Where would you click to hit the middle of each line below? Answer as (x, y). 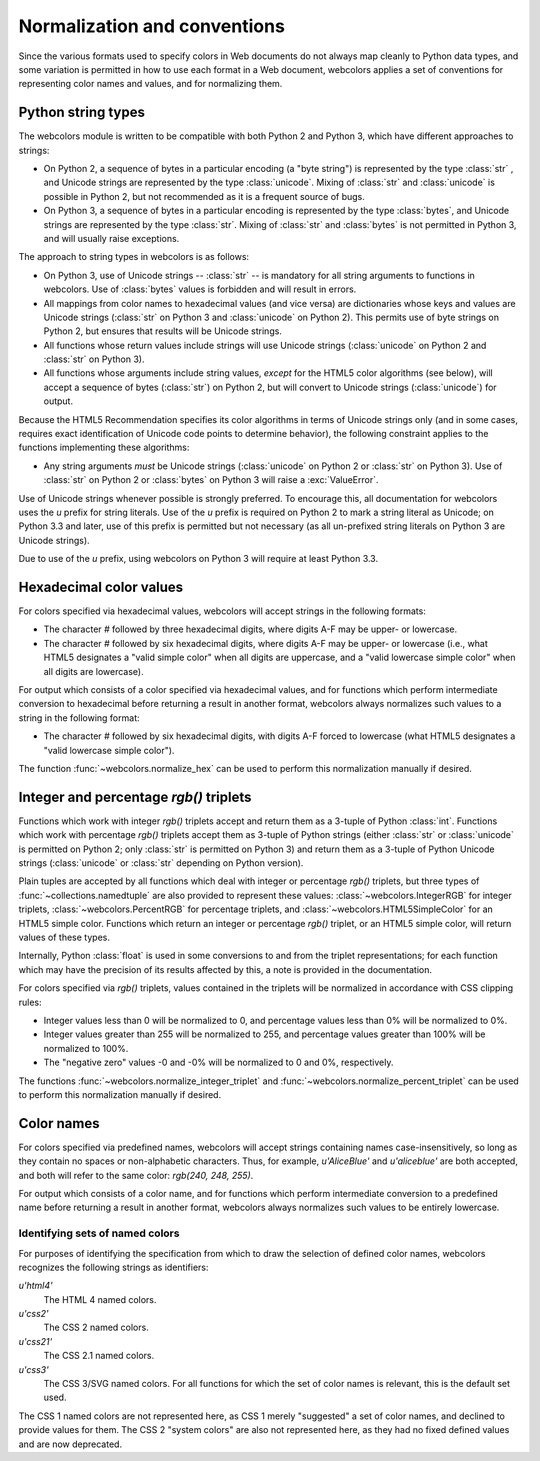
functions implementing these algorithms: (104, 447)
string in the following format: (79, 717)
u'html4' (36, 1286)
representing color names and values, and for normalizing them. (150, 84)
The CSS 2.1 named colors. (99, 1356)
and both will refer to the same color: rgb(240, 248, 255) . (136, 1175)
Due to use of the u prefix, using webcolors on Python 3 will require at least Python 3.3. (198, 559)
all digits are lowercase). (93, 671)
